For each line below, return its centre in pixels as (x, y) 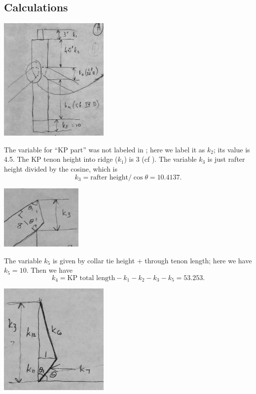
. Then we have (49, 270)
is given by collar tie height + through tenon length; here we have (152, 260)
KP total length (91, 278)
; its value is (232, 149)
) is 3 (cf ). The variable (160, 159)
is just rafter (226, 159)
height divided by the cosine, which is (61, 169)
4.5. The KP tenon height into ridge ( (61, 159)
